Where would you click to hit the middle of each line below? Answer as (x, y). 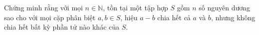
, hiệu (129, 17)
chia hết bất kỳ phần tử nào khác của (62, 27)
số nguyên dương (224, 7)
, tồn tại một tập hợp (135, 7)
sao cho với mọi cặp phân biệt (50, 17)
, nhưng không (233, 17)
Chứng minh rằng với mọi (43, 7)
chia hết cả (174, 17)
